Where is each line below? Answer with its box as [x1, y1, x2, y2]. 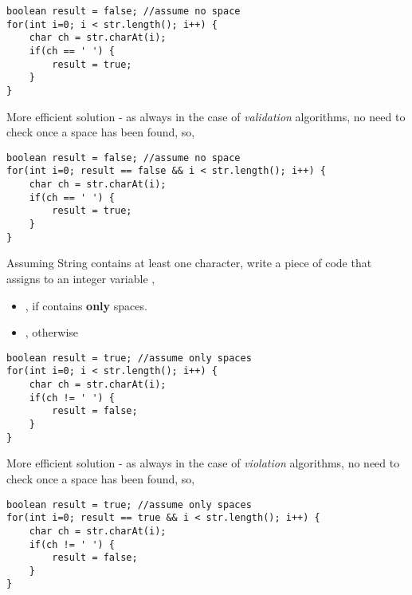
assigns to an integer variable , [6, 270, 155, 286]
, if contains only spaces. [25, 297, 147, 313]
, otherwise [25, 324, 79, 341]
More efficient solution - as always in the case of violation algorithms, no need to [6, 455, 400, 471]
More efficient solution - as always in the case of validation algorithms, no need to [6, 108, 406, 124]
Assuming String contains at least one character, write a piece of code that [6, 254, 372, 271]
